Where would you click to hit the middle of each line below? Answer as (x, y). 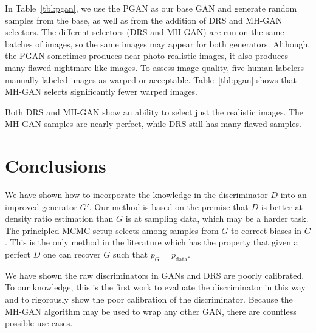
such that (130, 254)
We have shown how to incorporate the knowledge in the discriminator (136, 195)
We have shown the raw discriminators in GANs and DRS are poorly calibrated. (155, 275)
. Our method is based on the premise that (169, 206)
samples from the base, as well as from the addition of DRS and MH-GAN (144, 20)
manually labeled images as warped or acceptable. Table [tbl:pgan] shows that (151, 79)
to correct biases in (266, 230)
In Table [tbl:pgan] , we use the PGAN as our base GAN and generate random (151, 8)
